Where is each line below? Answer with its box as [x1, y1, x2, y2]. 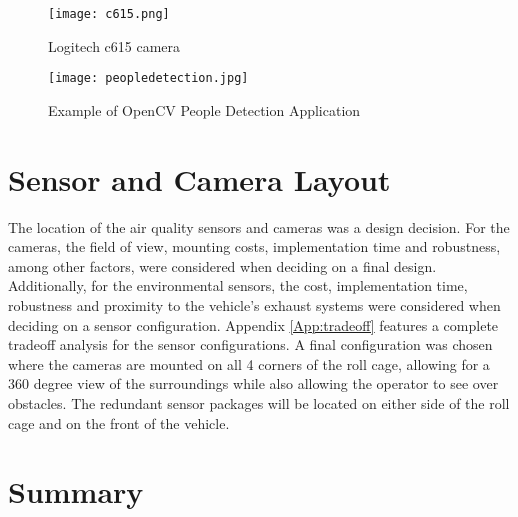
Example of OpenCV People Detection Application [48, 99, 361, 120]
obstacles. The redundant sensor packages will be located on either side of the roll [8, 392, 510, 413]
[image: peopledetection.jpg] [48, 71, 249, 86]
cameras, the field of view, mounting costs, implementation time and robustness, [8, 236, 501, 257]
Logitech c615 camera [48, 35, 181, 56]
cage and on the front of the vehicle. [8, 412, 230, 433]
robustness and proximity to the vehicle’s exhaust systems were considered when [8, 295, 501, 315]
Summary [8, 471, 144, 512]
